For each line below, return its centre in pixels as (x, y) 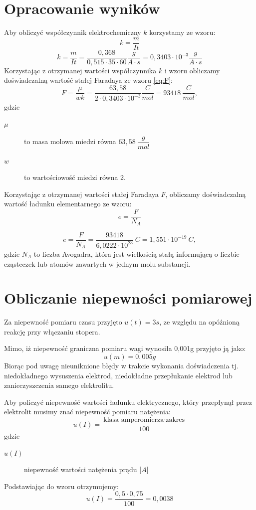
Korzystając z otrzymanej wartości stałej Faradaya (81, 194)
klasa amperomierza (134, 420)
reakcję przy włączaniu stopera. (52, 331)
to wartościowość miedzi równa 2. (75, 177)
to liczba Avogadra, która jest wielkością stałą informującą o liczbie (136, 254)
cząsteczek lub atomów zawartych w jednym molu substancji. (97, 263)
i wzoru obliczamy (192, 70)
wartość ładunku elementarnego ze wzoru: (68, 204)
